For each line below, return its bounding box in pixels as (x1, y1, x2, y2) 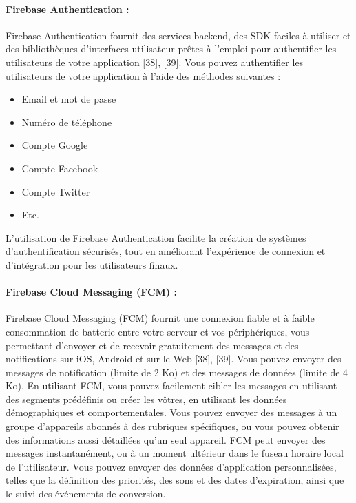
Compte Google (21, 138, 88, 152)
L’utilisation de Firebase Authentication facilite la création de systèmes (6, 230, 306, 245)
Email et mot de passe (21, 92, 116, 106)
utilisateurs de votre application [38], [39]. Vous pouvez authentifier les (6, 54, 304, 69)
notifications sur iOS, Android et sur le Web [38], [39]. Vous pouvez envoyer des (6, 351, 342, 366)
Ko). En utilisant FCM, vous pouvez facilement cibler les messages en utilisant (6, 378, 337, 393)
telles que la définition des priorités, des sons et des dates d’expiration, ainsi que (6, 473, 344, 487)
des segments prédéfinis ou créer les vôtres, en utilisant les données (6, 391, 287, 406)
